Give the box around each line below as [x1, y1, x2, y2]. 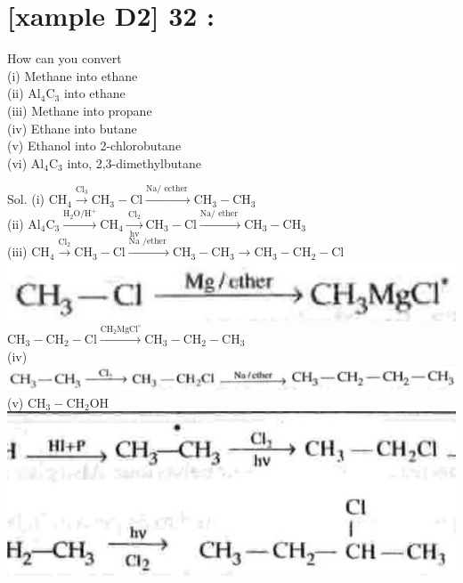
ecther [164, 184, 188, 194]
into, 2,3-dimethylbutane [67, 153, 201, 172]
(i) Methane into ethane [7, 66, 138, 85]
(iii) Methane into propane [7, 101, 152, 119]
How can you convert [7, 49, 122, 68]
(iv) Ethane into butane [7, 118, 137, 137]
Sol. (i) [7, 190, 45, 208]
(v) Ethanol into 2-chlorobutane [7, 136, 182, 155]
